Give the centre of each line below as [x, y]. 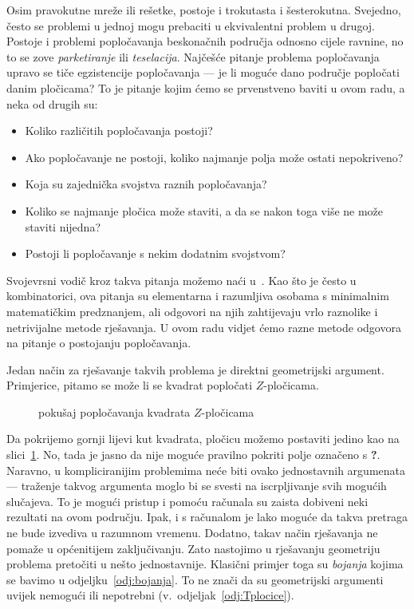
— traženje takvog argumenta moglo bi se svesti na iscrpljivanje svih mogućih [197, 486]
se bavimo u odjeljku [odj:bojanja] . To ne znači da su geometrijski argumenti [195, 579]
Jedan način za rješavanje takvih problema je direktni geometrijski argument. [195, 369]
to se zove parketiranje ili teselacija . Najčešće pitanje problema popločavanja [193, 56]
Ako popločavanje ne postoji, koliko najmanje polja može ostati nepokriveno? [214, 157]
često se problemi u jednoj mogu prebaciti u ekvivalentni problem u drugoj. [191, 25]
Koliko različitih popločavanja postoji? [119, 130]
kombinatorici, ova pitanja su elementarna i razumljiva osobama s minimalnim [198, 296]
